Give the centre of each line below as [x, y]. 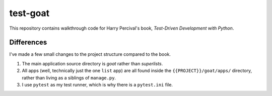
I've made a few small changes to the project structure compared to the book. [90, 54]
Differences [28, 42]
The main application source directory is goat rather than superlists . [92, 63]
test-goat [29, 13]
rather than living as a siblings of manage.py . [69, 77]
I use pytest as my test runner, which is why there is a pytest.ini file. [97, 85]
